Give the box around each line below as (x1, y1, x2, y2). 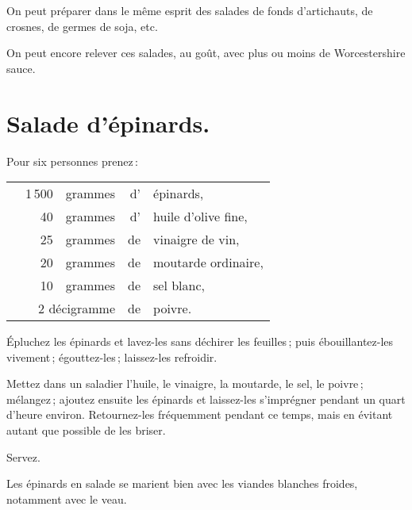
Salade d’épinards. (6, 106, 210, 139)
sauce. (6, 59, 36, 76)
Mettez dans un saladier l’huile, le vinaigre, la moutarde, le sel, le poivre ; (6, 375, 364, 392)
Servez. (6, 448, 40, 465)
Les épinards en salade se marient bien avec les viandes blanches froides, (6, 475, 358, 492)
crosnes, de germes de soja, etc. (6, 17, 158, 34)
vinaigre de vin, (153, 230, 240, 249)
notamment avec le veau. (6, 490, 127, 507)
